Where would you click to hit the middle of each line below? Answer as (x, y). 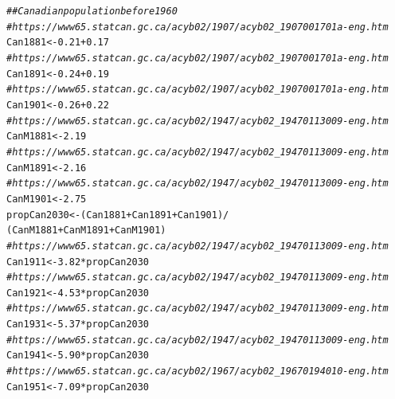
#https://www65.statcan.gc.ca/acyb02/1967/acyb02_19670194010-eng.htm (197, 372)
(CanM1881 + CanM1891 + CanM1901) (86, 231)
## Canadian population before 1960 (92, 11)
